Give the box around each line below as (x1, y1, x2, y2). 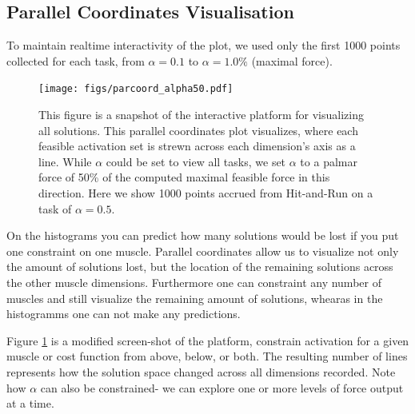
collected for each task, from (6, 52, 145, 69)
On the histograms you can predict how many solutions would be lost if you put (6, 227, 399, 244)
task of (38, 200, 72, 217)
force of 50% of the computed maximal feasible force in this (38, 169, 330, 185)
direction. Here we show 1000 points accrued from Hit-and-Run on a (38, 185, 373, 201)
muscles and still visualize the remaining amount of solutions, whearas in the (6, 289, 383, 306)
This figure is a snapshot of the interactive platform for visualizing (38, 106, 364, 123)
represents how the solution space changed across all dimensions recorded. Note (6, 363, 396, 380)
